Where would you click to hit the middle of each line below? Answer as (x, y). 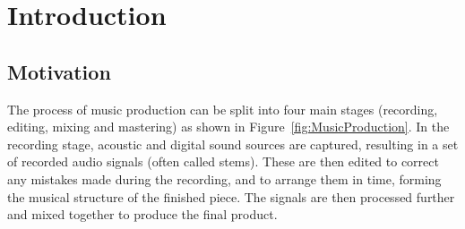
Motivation (59, 71)
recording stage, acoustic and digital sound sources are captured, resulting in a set (233, 144)
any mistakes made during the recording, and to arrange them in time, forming (224, 178)
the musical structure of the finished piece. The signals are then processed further (231, 196)
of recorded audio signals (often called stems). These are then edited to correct (223, 161)
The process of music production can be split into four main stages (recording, (223, 109)
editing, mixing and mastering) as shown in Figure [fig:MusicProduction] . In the (228, 127)
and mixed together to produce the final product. (142, 214)
